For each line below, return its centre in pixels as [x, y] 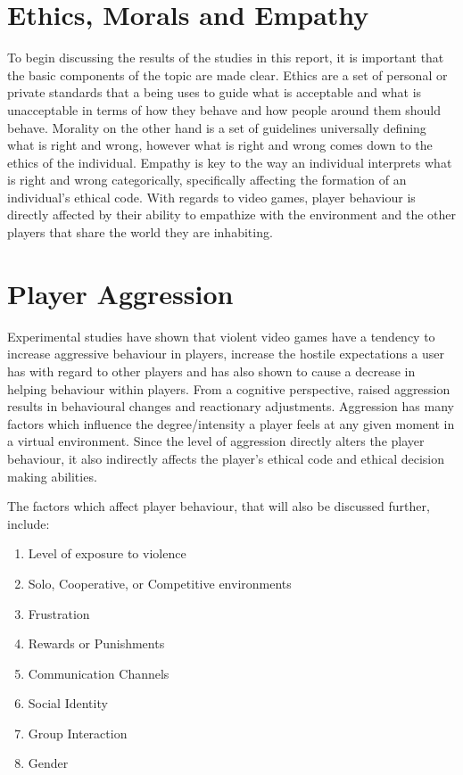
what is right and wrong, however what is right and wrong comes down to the [220, 145]
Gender [48, 763]
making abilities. [52, 476]
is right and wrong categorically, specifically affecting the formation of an [207, 180]
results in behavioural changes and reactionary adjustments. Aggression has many [231, 406]
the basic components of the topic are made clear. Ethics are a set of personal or [227, 74]
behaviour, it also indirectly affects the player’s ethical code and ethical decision [226, 458]
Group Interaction [78, 733]
